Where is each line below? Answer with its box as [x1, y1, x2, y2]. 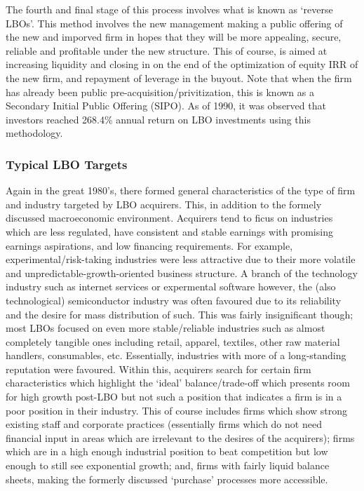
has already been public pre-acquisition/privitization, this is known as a [6, 84, 314, 99]
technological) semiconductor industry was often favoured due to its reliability [6, 292, 342, 307]
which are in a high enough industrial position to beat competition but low [6, 444, 328, 459]
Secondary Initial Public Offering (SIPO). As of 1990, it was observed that [6, 98, 326, 113]
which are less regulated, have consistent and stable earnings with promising [6, 224, 333, 238]
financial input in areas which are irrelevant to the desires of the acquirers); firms [6, 430, 355, 445]
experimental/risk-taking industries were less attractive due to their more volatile [6, 252, 356, 267]
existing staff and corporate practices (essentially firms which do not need [6, 417, 322, 431]
